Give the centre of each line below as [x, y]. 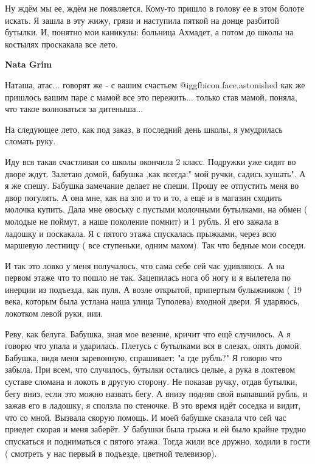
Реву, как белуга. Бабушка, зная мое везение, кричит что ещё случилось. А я [148, 333]
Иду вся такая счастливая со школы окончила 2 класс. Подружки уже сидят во [151, 161]
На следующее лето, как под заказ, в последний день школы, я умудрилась [144, 129]
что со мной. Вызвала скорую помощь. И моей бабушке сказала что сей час [146, 417]
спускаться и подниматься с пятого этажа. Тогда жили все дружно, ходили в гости [157, 441]
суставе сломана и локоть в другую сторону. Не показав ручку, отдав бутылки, [151, 381]
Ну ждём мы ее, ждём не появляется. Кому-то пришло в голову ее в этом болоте [155, 8]
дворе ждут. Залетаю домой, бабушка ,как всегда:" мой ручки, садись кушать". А [155, 173]
